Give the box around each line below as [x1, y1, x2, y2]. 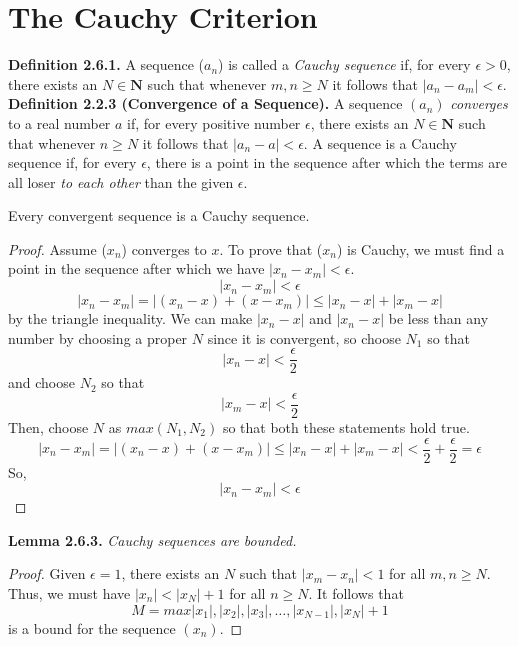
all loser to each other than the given [8, 171, 234, 192]
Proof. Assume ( [8, 238, 107, 259]
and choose [8, 372, 75, 393]
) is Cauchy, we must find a [336, 238, 505, 259]
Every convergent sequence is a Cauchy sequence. [8, 205, 310, 226]
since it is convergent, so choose [207, 327, 401, 348]
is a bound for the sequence [8, 617, 176, 638]
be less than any [388, 308, 489, 329]
